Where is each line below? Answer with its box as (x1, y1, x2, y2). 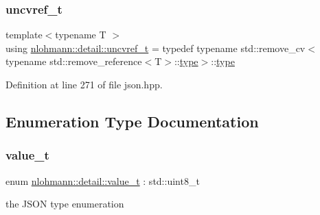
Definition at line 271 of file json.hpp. (5, 77, 163, 91)
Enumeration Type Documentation (5, 110, 259, 131)
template (5, 27, 43, 42)
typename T (55, 27, 106, 42)
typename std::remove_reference (5, 54, 142, 68)
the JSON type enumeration (5, 197, 124, 211)
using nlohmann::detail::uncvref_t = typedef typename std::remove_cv (5, 40, 306, 55)
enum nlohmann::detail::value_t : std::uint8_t (5, 173, 200, 188)
